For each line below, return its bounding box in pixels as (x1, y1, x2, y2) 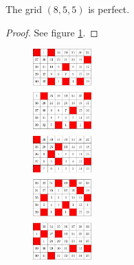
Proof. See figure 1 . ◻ (5, 25, 98, 39)
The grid (5, 2, 42, 16)
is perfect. (88, 2, 130, 16)
